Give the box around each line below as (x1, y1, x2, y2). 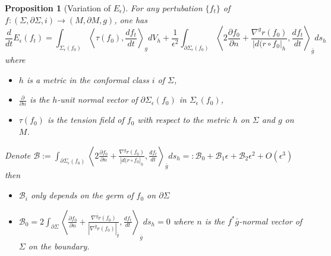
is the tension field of (47, 113, 124, 126)
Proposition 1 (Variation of (5, 2, 111, 14)
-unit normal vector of (57, 93, 138, 106)
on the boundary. (28, 239, 90, 252)
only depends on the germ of (30, 189, 134, 201)
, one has (114, 13, 147, 26)
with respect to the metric (137, 113, 230, 126)
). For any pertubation (122, 2, 203, 14)
